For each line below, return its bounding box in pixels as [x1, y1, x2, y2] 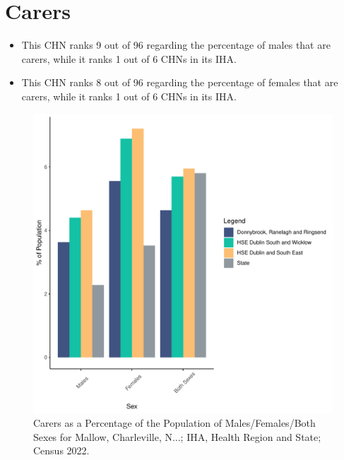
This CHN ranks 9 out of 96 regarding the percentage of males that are [21, 37, 331, 52]
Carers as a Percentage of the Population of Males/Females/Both [33, 415, 316, 430]
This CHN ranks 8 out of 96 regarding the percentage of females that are [21, 75, 338, 90]
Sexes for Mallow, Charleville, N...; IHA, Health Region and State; [33, 429, 321, 444]
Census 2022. [33, 443, 90, 458]
